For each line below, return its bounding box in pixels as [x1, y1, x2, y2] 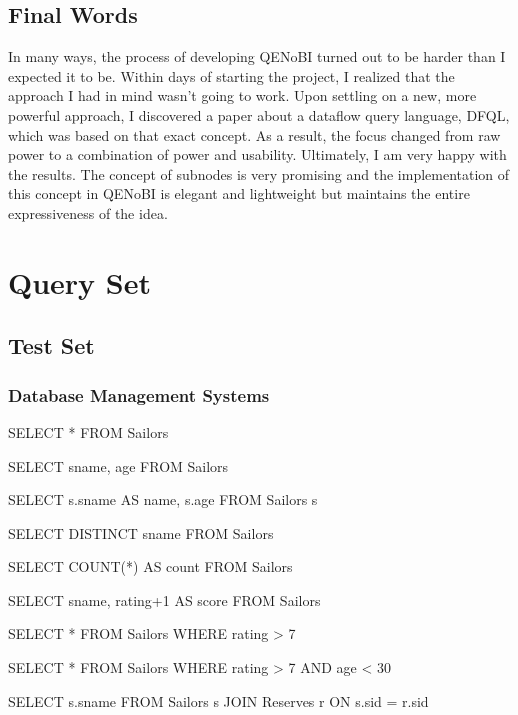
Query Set [8, 261, 151, 302]
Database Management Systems [8, 382, 270, 407]
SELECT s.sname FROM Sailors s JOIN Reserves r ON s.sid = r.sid [8, 690, 429, 711]
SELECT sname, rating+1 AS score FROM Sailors [8, 589, 321, 610]
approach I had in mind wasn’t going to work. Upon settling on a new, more [8, 85, 477, 106]
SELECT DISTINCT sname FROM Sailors [8, 522, 274, 543]
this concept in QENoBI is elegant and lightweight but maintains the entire [8, 183, 470, 204]
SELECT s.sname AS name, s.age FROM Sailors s [8, 489, 318, 510]
